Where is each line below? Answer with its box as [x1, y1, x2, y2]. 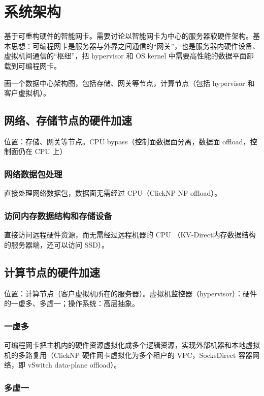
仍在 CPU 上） [18, 146, 67, 157]
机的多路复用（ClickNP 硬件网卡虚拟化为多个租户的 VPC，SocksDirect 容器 [4, 349, 253, 360]
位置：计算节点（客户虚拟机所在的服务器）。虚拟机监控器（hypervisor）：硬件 [4, 288, 257, 298]
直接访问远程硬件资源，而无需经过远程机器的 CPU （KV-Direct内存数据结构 [4, 229, 256, 240]
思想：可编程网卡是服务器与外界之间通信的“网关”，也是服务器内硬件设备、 [11, 40, 260, 51]
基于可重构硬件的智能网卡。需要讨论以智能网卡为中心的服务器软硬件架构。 [4, 31, 253, 41]
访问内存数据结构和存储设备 [4, 209, 112, 222]
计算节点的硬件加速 [4, 264, 100, 280]
